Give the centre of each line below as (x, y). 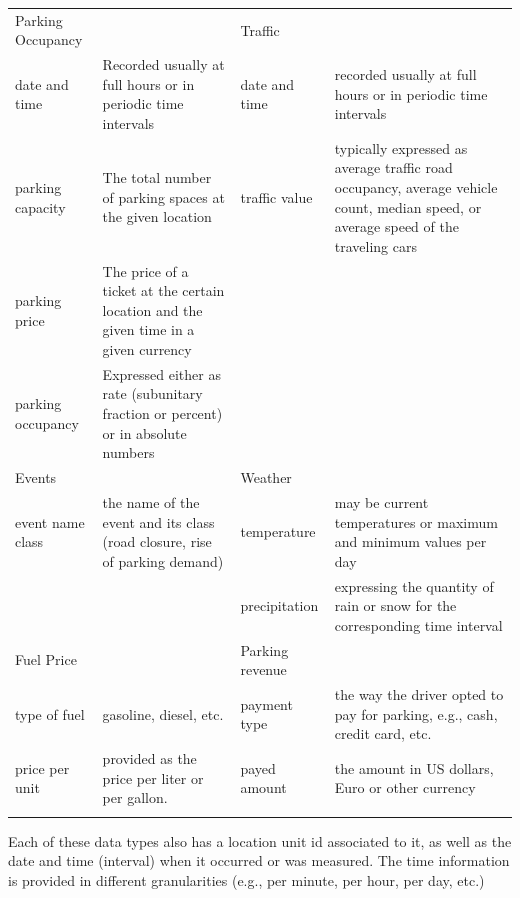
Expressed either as (161, 373)
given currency (147, 349)
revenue (263, 669)
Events (36, 477)
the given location (157, 216)
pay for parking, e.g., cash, (416, 713)
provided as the (149, 758)
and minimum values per (410, 541)
